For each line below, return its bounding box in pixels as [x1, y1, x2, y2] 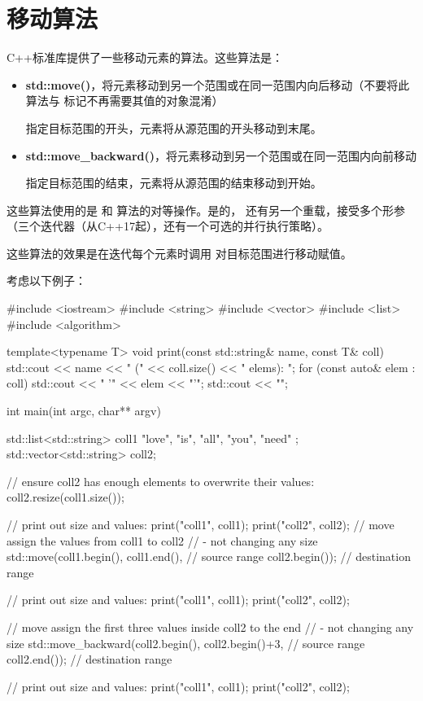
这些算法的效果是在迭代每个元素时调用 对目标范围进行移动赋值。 [7, 244, 352, 261]
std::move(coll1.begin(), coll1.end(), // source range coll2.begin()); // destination [7, 548, 411, 565]
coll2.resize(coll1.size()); [7, 489, 124, 506]
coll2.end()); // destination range [7, 651, 172, 668]
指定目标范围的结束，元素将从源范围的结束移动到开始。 [25, 174, 322, 191]
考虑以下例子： [7, 272, 86, 289]
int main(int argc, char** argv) [7, 402, 161, 419]
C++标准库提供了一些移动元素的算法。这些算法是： [7, 49, 283, 66]
